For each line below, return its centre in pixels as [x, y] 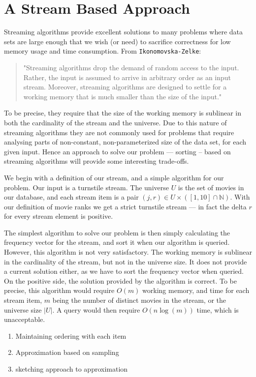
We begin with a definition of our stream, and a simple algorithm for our [114, 177]
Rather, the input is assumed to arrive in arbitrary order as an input [127, 77]
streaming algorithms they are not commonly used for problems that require [119, 132]
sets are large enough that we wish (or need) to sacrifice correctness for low [117, 41]
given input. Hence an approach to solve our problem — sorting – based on [117, 151]
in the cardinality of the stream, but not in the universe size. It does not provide [126, 261]
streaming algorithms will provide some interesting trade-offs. [96, 161]
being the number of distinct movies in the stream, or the [139, 300]
